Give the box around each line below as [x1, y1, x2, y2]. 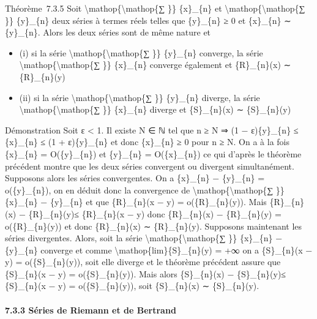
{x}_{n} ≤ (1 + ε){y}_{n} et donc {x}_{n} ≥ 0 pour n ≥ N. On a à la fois [5, 135, 289, 148]
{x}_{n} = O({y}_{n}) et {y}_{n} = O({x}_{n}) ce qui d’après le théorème [5, 147, 302, 160]
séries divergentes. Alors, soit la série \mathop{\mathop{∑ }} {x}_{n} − [5, 231, 283, 244]
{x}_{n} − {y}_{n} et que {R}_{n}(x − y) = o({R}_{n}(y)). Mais [5, 195, 267, 208]
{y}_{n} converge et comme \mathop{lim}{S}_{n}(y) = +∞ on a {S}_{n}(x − [5, 243, 313, 256]
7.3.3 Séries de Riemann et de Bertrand [5, 303, 176, 316]
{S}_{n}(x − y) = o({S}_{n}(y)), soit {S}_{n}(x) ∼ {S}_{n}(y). [5, 279, 259, 292]
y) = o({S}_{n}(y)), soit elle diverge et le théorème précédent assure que [5, 255, 281, 268]
